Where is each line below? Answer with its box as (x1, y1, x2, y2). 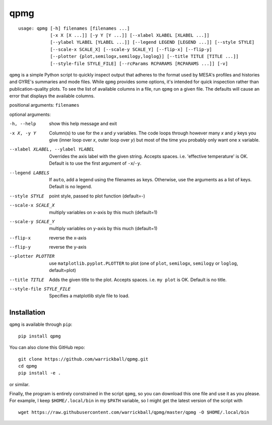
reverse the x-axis (49, 235, 87, 241)
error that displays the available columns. (9, 93, 95, 99)
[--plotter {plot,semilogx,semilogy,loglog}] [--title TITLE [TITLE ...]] (50, 53, 239, 59)
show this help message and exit (49, 121, 117, 127)
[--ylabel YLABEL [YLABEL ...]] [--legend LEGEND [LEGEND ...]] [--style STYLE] (50, 39, 255, 45)
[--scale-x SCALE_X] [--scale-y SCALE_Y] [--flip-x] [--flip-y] (50, 46, 213, 52)
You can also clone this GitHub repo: (9, 344, 85, 350)
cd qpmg (18, 363, 37, 369)
